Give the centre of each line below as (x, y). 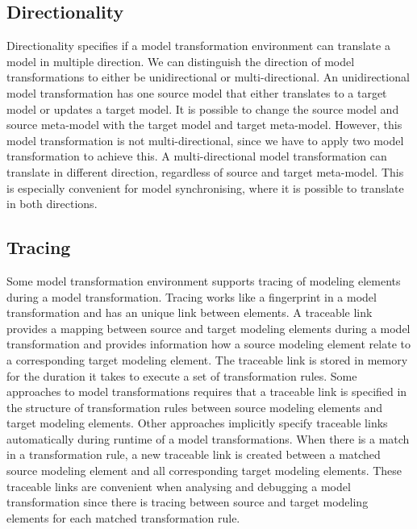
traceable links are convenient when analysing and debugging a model (179, 486)
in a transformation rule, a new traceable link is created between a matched (194, 454)
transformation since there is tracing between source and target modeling (188, 502)
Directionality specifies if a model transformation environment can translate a (198, 46)
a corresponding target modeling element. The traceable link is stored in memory (207, 359)
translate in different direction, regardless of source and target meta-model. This (205, 171)
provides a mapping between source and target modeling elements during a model (208, 328)
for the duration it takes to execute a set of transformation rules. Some (182, 375)
